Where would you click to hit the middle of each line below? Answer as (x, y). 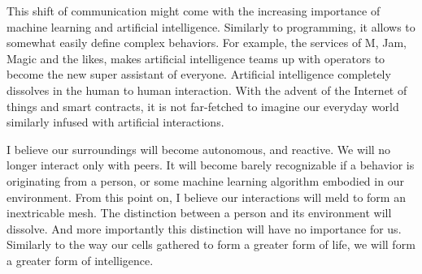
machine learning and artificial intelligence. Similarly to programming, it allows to (211, 26)
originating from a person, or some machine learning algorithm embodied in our (205, 180)
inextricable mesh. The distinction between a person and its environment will (199, 213)
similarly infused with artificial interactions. (115, 122)
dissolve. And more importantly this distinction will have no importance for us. (204, 228)
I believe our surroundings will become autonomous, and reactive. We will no (199, 149)
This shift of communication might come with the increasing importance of (194, 11)
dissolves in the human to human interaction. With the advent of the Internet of (207, 90)
